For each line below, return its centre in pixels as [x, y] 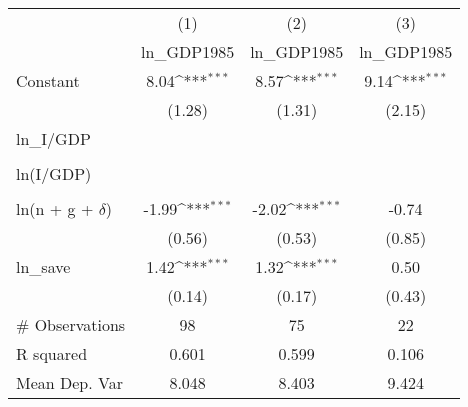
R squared [52, 353]
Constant [48, 80]
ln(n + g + [55, 208]
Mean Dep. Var [69, 382]
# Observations [71, 324]
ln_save [43, 266]
